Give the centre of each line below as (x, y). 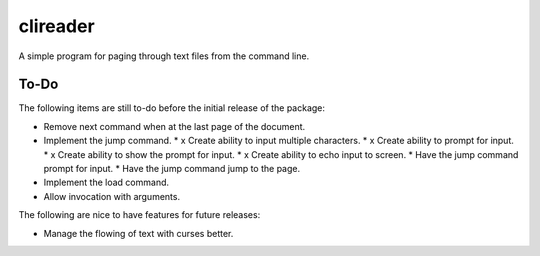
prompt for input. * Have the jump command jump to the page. (171, 169)
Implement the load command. (106, 182)
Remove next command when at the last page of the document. (174, 126)
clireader (56, 26)
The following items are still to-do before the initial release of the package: (171, 108)
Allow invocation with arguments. (111, 196)
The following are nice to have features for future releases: (139, 215)
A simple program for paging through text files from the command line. (164, 56)
